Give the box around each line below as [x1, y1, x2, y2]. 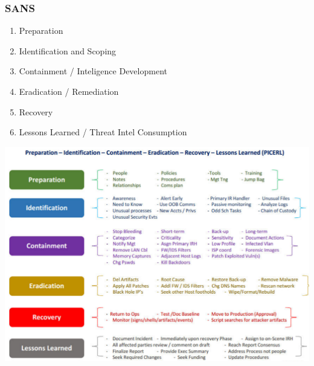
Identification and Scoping [19, 44, 117, 57]
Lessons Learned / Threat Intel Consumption [19, 126, 187, 138]
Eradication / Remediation [19, 85, 119, 97]
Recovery [19, 105, 53, 118]
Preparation [19, 24, 63, 37]
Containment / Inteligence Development [19, 65, 167, 77]
